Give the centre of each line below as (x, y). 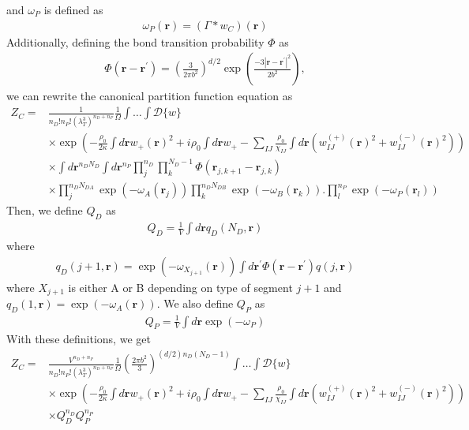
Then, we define (45, 209)
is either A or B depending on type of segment (180, 287)
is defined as (73, 9)
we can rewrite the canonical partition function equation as (150, 96)
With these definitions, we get (79, 339)
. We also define (195, 303)
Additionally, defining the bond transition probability (135, 41)
